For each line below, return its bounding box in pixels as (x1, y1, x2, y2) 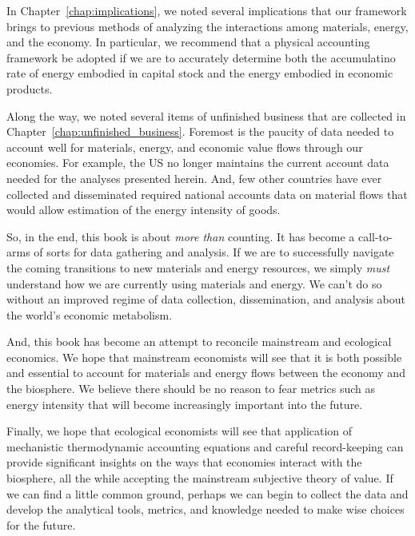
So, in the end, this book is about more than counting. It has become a (6, 228, 355, 244)
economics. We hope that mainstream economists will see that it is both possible (6, 348, 402, 365)
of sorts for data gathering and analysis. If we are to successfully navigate (34, 244, 394, 260)
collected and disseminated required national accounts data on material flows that (6, 185, 408, 202)
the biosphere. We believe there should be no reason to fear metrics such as (6, 380, 376, 397)
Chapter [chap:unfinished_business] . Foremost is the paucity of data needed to (6, 123, 394, 140)
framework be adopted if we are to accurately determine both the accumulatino (6, 49, 396, 66)
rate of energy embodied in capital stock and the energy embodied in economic (6, 65, 393, 81)
